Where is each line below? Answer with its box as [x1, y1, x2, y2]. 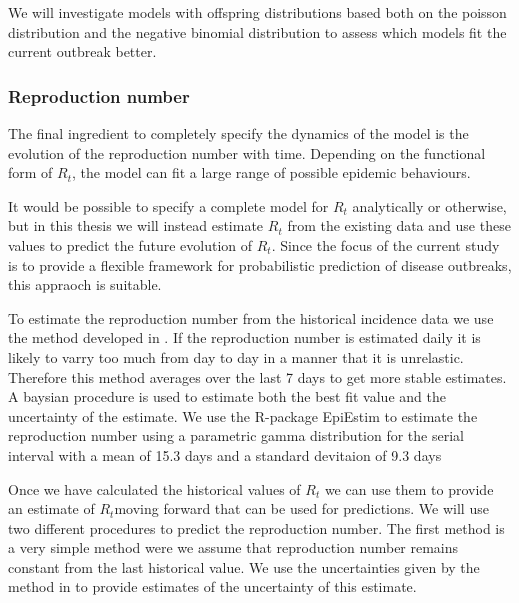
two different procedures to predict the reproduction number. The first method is [8, 517, 505, 538]
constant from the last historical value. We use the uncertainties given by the [8, 556, 480, 577]
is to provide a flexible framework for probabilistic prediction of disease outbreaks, [8, 254, 512, 275]
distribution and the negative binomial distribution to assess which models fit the [8, 21, 507, 42]
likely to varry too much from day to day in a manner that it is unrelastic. [8, 346, 464, 367]
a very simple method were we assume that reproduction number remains [8, 537, 459, 558]
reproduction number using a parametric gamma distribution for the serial [8, 425, 464, 446]
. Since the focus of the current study [271, 234, 500, 255]
